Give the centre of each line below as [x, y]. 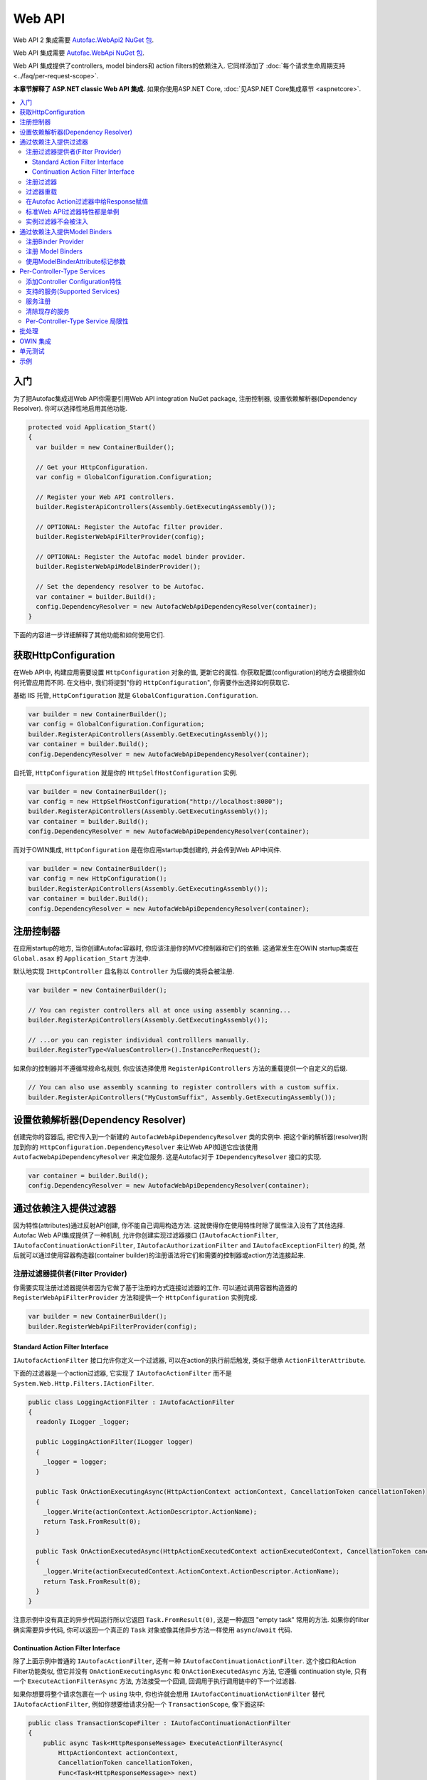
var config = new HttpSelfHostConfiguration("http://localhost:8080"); [156, 801]
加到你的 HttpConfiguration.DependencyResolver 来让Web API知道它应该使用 [136, 1147]
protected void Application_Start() [92, 427]
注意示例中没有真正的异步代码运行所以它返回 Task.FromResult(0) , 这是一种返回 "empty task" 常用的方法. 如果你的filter [191, 1620]
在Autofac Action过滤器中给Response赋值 [87, 201]
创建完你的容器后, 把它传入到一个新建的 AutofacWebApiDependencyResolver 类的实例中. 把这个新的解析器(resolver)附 [190, 1137]
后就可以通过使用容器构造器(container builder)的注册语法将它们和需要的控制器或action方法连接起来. [159, 1255]
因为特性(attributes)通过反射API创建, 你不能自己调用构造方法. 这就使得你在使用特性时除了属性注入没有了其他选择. [179, 1225]
